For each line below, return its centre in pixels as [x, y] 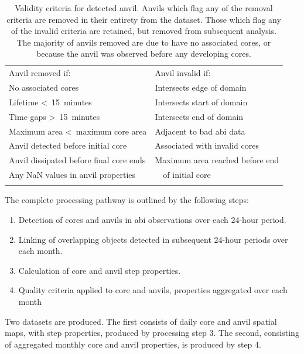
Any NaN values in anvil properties [72, 175]
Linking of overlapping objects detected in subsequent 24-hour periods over [153, 239]
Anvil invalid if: [183, 73]
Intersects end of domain [199, 116]
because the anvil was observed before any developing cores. [144, 54]
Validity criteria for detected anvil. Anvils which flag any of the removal [144, 8]
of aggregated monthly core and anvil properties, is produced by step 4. [133, 344]
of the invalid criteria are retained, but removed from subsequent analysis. [144, 31]
